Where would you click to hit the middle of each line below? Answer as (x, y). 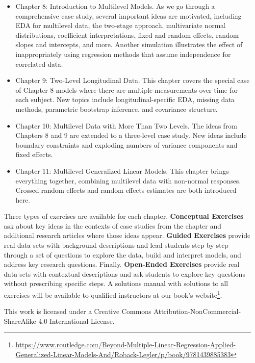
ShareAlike (20, 321)
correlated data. (39, 64)
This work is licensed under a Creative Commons (78, 311)
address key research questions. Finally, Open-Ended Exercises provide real (122, 264)
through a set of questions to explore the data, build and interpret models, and (123, 254)
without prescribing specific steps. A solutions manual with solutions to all (116, 283)
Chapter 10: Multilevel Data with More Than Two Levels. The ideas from (126, 125)
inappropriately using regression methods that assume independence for (123, 54)
